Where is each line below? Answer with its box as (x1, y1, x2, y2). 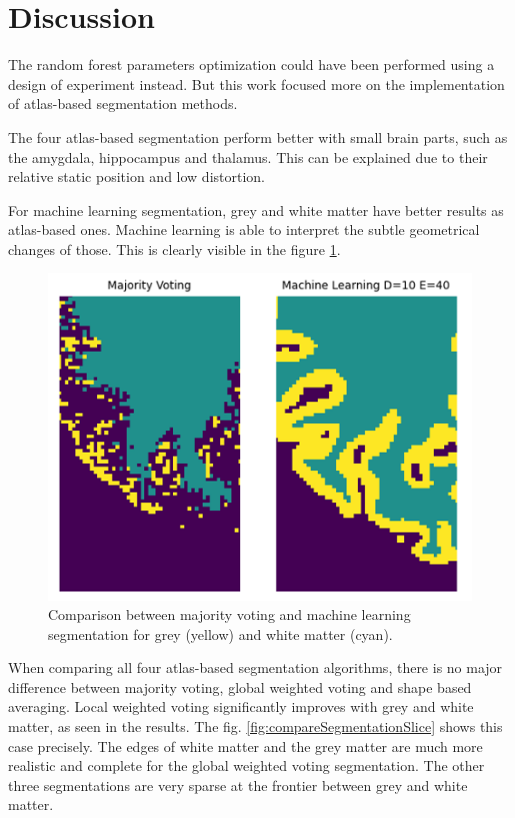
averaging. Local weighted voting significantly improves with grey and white (8, 696, 474, 717)
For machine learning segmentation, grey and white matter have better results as (8, 199, 504, 220)
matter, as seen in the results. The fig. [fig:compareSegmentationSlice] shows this (8, 716, 503, 737)
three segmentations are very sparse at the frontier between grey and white (8, 774, 468, 795)
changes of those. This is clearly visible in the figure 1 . (8, 238, 341, 259)
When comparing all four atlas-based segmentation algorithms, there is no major (8, 657, 503, 678)
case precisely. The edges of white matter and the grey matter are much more (8, 735, 483, 756)
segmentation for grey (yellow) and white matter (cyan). (48, 623, 393, 644)
